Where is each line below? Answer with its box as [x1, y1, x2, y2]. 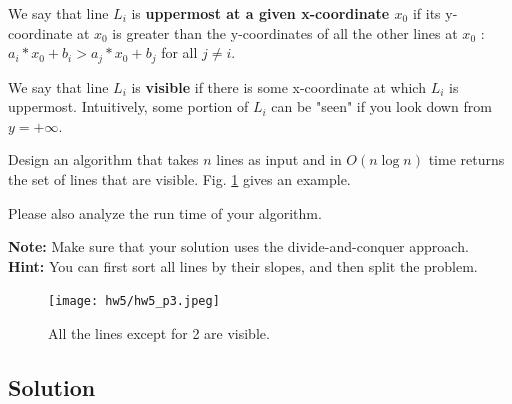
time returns [428, 149, 505, 170]
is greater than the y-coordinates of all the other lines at [112, 22, 458, 43]
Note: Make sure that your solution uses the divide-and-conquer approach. [8, 236, 469, 257]
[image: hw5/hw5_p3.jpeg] [48, 294, 220, 309]
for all [161, 42, 198, 63]
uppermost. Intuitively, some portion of [8, 96, 249, 117]
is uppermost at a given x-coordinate [131, 3, 390, 23]
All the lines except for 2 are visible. [48, 323, 270, 344]
